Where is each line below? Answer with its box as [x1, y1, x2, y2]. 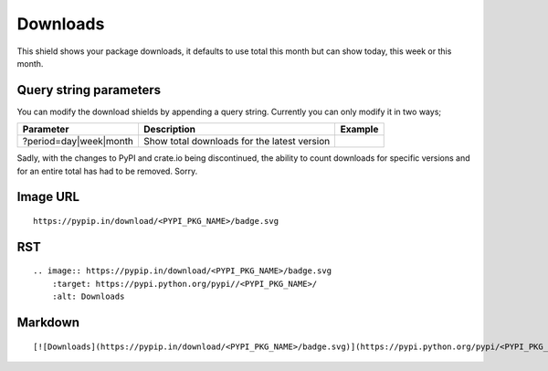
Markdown [16, 315, 80, 331]
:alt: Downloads [51, 291, 125, 302]
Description [142, 123, 196, 136]
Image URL [16, 189, 80, 205]
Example [340, 123, 379, 136]
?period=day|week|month [22, 135, 134, 148]
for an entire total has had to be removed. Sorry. [16, 165, 198, 176]
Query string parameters [16, 82, 162, 98]
